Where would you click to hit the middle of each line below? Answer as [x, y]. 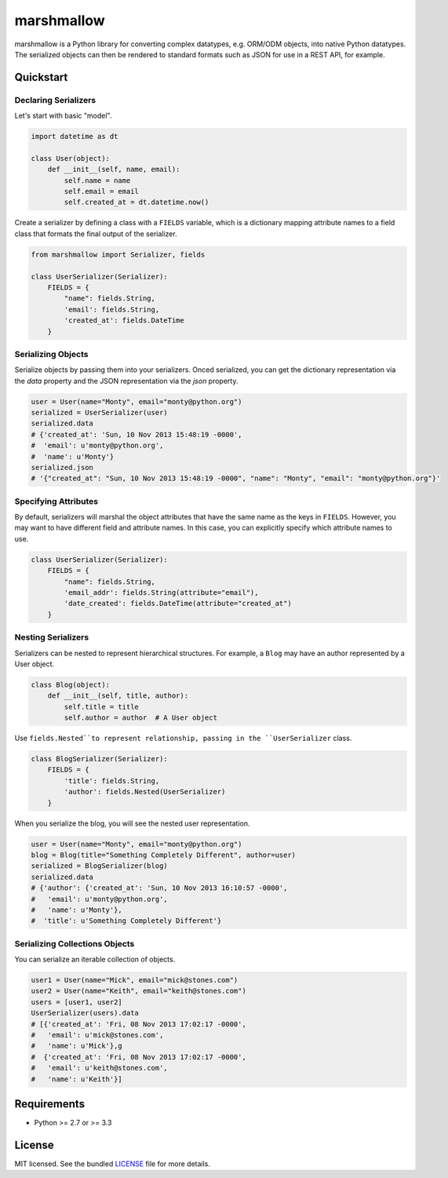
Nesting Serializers [52, 637]
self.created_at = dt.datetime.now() [137, 202]
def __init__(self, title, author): [118, 696]
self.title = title [101, 707]
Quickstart [41, 77]
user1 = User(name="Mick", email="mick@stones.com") [135, 980]
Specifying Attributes [56, 501]
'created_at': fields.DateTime [124, 321]
